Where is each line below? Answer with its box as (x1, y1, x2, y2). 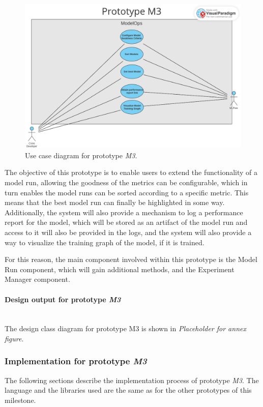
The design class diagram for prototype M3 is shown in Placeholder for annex (5, 323, 246, 334)
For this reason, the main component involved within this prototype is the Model (5, 254, 257, 265)
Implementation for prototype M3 (5, 355, 147, 367)
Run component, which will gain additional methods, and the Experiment (5, 264, 235, 274)
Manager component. (5, 274, 70, 284)
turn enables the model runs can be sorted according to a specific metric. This (5, 187, 249, 197)
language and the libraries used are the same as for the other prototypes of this (5, 385, 252, 395)
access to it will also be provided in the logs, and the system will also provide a (5, 226, 252, 237)
